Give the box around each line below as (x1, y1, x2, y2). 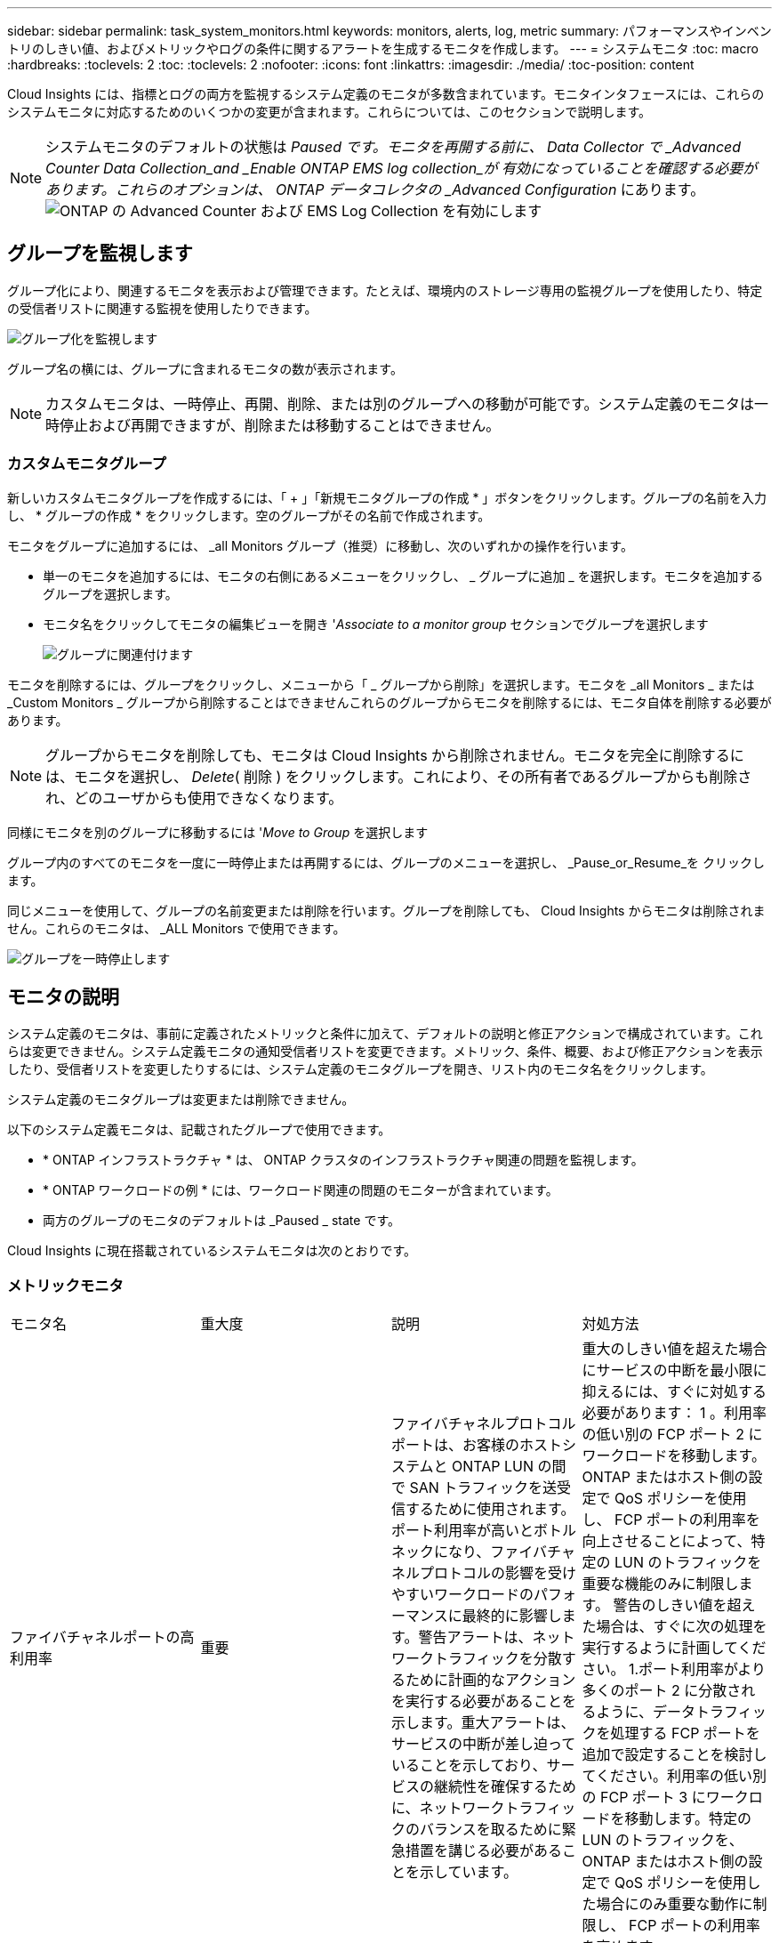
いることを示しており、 (391, 1756, 547, 1775)
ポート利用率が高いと (391, 1521, 534, 1540)
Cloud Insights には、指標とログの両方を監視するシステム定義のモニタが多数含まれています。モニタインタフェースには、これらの (7, 86, 765, 101)
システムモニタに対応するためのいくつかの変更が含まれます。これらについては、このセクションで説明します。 (7, 104, 652, 119)
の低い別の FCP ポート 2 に (582, 1425, 763, 1444)
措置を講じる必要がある (406, 1842, 563, 1860)
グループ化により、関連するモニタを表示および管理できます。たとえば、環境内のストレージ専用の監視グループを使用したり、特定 (7, 282, 763, 298)
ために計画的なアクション (406, 1671, 576, 1689)
